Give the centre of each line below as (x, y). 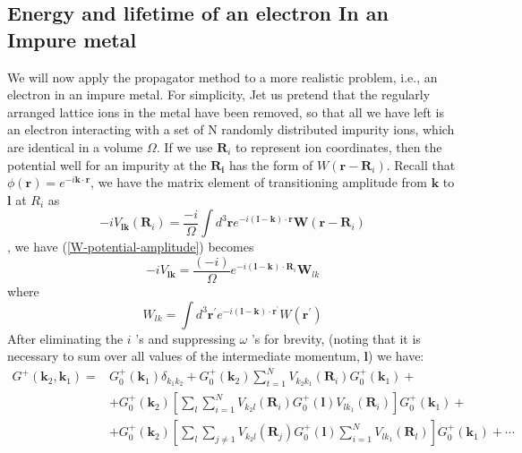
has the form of (271, 164)
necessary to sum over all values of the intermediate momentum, (184, 356)
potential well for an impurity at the (107, 164)
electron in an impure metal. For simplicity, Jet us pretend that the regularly (219, 94)
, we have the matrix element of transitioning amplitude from (259, 182)
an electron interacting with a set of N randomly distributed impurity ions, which (231, 129)
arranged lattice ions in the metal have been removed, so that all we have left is (226, 111)
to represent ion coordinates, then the (339, 146)
